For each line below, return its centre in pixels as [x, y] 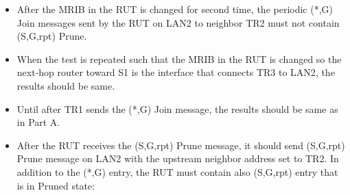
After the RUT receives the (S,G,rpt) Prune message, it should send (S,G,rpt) [181, 145]
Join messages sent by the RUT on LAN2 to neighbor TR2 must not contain [178, 22]
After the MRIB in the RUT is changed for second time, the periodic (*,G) [175, 9]
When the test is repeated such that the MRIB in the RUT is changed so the [179, 58]
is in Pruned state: [56, 185]
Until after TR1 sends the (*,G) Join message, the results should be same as [177, 108]
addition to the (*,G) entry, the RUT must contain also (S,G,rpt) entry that [177, 171]
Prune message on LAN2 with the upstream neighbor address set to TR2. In [178, 158]
